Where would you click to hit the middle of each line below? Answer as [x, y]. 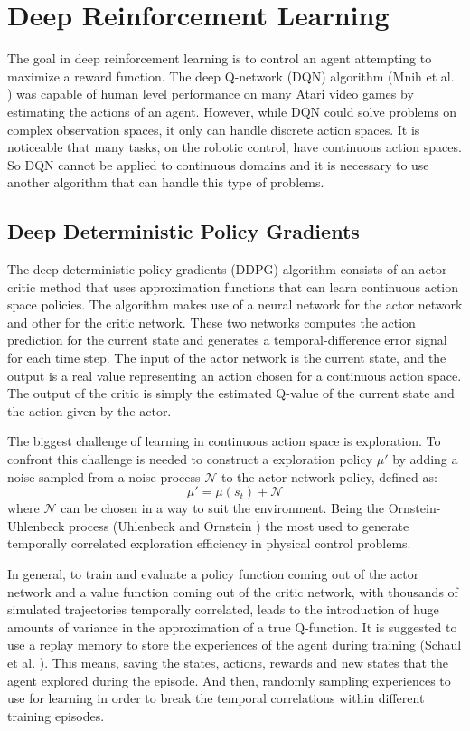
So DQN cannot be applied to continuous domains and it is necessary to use [218, 164]
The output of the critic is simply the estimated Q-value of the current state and [231, 393]
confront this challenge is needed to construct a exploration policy [190, 459]
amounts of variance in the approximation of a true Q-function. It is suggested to [232, 627]
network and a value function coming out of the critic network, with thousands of [233, 591]
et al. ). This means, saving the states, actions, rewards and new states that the [228, 662]
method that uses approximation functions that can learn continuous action [249, 286]
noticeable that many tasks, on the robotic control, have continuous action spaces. [235, 147]
